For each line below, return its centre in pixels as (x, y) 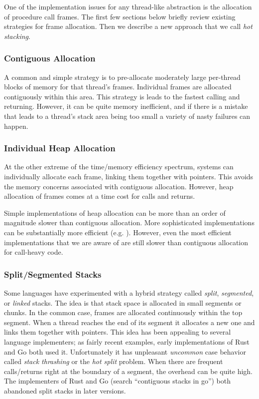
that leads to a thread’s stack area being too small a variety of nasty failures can (127, 116)
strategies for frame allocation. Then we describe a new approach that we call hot (128, 26)
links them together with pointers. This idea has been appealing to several (118, 332)
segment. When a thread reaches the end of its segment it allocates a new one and (129, 322)
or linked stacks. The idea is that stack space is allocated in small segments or (123, 302)
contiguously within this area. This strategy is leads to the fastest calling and (122, 96)
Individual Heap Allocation (60, 148)
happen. (16, 126)
